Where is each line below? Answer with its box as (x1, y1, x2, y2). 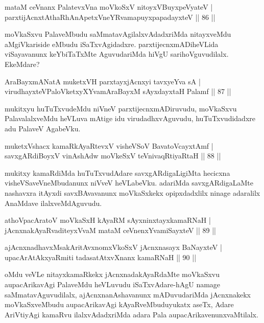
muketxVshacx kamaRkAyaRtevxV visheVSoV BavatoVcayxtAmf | (5, 140, 213, 151)
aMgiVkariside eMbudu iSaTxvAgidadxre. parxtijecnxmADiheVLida (5, 38, 219, 49)
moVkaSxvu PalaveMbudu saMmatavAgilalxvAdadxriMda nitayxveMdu (5, 29, 231, 39)
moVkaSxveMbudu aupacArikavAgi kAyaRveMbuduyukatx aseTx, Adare (5, 299, 234, 310)
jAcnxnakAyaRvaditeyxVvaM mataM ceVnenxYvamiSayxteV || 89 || (5, 224, 217, 235)
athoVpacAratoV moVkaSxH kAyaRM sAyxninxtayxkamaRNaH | (5, 215, 211, 225)
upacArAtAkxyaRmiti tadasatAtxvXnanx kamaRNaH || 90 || (5, 251, 197, 262)
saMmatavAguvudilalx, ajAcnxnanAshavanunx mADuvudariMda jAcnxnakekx (5, 289, 251, 299)
